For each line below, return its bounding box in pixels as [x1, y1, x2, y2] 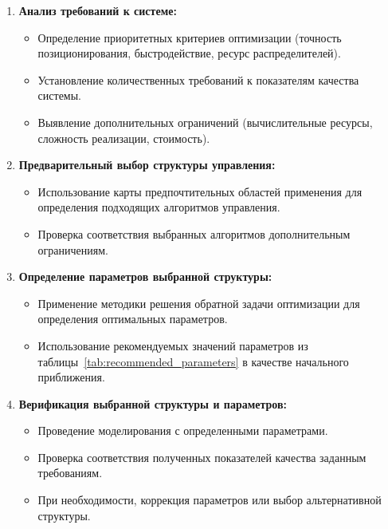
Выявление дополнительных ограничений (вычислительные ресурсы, [37, 113, 373, 130]
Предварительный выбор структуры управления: [18, 156, 276, 173]
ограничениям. [37, 241, 108, 258]
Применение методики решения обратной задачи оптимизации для [37, 294, 360, 311]
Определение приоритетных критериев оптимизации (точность [37, 29, 342, 45]
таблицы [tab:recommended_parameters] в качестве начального [37, 353, 349, 369]
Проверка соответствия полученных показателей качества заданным [37, 448, 366, 465]
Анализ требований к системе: [18, 2, 177, 18]
